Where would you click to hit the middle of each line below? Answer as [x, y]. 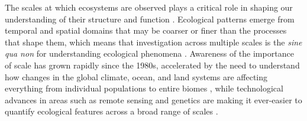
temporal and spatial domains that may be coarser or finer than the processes [146, 30]
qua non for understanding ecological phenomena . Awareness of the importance [149, 53]
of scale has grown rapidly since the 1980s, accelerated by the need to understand [152, 65]
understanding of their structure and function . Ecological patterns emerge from [150, 19]
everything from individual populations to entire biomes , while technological [144, 88]
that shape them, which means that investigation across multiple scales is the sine [153, 42]
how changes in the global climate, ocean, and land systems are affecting [136, 76]
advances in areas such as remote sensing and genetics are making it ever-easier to [153, 99]
